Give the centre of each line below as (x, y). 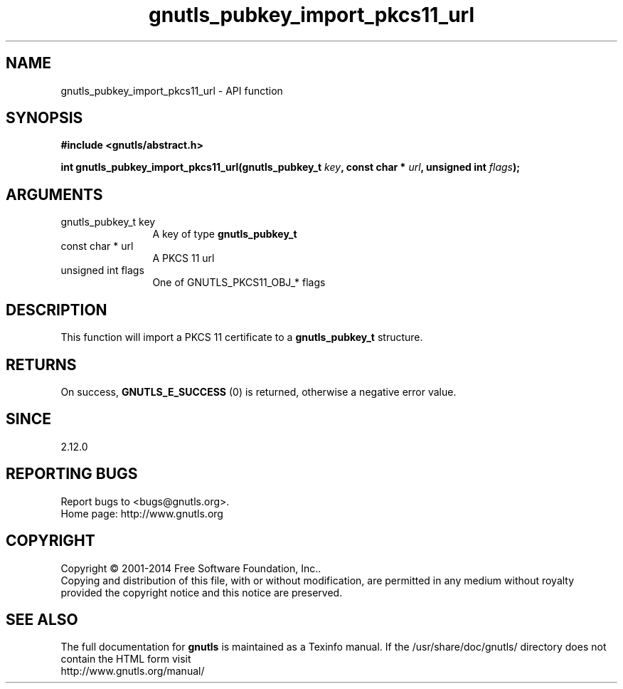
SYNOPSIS (44, 118)
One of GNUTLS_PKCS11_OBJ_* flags (239, 283)
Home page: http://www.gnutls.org (142, 513)
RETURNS (41, 364)
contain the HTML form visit (126, 659)
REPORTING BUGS (72, 474)
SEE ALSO (42, 619)
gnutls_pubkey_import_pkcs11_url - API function (172, 90)
